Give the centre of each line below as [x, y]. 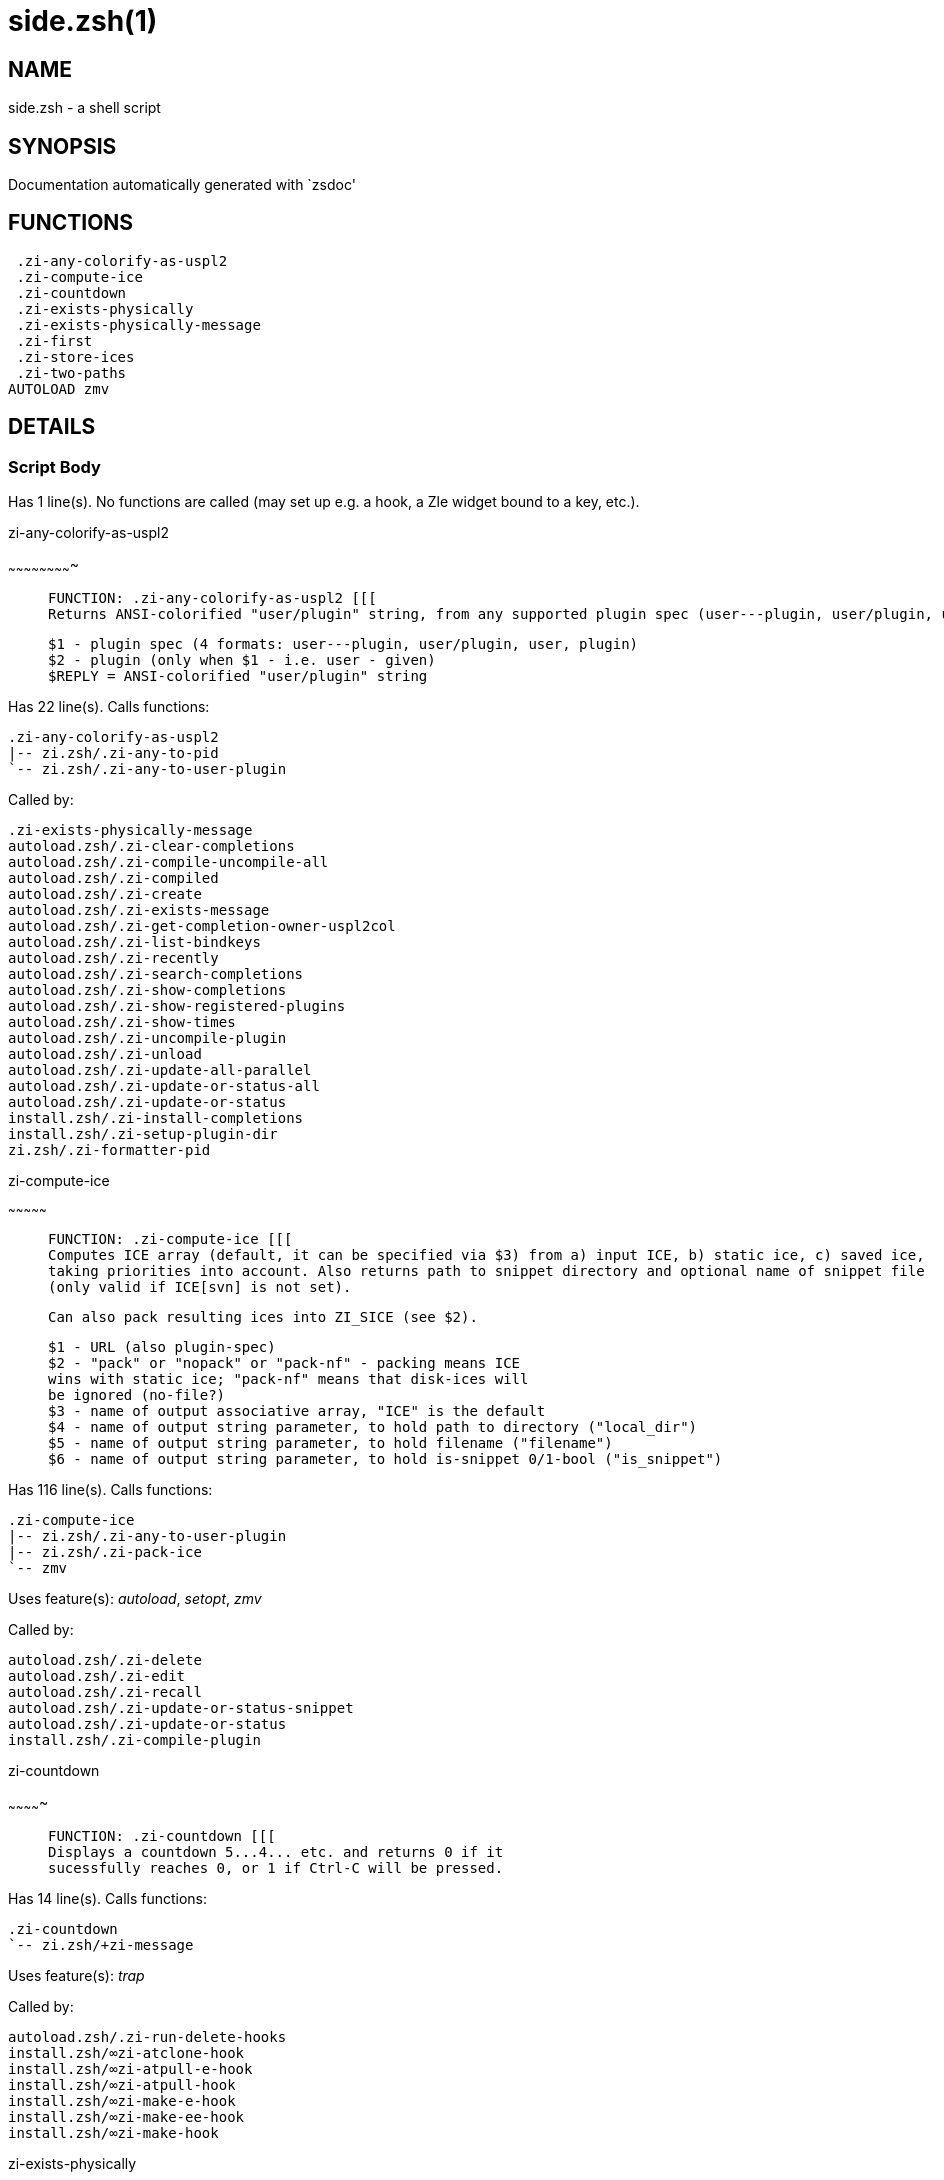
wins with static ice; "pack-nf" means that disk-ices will [288, 1378]
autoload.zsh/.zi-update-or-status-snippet [181, 1707]
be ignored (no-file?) [137, 1394]
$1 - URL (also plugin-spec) [162, 1346]
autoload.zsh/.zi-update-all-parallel [160, 1069]
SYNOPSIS [62, 146]
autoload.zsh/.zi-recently [113, 957]
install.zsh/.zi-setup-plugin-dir [143, 1133]
